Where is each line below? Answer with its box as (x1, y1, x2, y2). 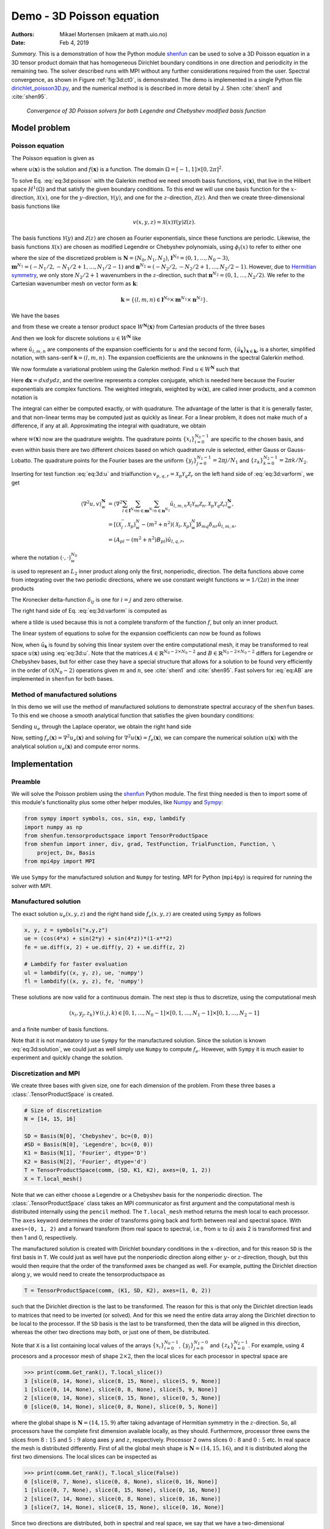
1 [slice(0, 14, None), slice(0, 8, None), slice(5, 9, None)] (24, 1386, 218, 1393)
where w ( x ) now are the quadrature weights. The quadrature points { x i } (11, 435, 195, 444)
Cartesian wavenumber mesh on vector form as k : (11, 280, 138, 287)
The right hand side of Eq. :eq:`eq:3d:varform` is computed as (11, 607, 167, 615)
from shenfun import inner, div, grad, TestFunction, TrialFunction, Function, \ (24, 841, 276, 848)
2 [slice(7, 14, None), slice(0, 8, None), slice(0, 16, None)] (24, 1495, 221, 1502)
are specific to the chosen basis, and (211, 435, 304, 443)
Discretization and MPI (11, 1069, 81, 1078)
